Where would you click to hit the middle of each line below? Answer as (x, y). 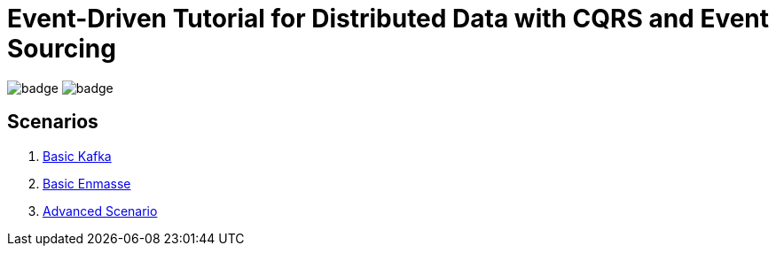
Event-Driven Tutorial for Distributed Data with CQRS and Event (388, 19)
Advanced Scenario (100, 211)
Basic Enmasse (87, 183)
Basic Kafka (77, 156)
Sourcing (62, 49)
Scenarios (53, 122)
